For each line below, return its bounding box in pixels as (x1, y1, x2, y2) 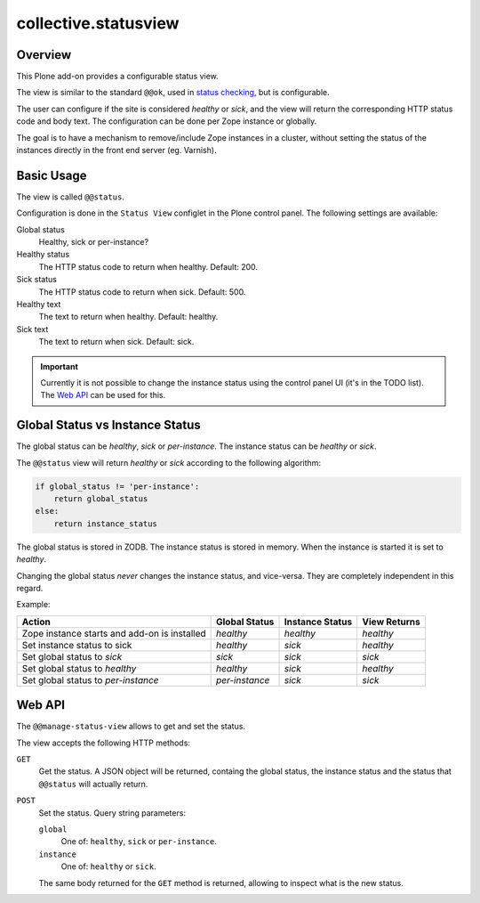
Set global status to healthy (21, 662, 137, 674)
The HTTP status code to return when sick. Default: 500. (38, 286, 246, 297)
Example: (16, 599, 51, 610)
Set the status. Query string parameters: (38, 807, 187, 818)
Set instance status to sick (21, 639, 132, 651)
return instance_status (53, 518, 157, 529)
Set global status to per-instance (21, 673, 159, 686)
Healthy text (16, 299, 61, 310)
